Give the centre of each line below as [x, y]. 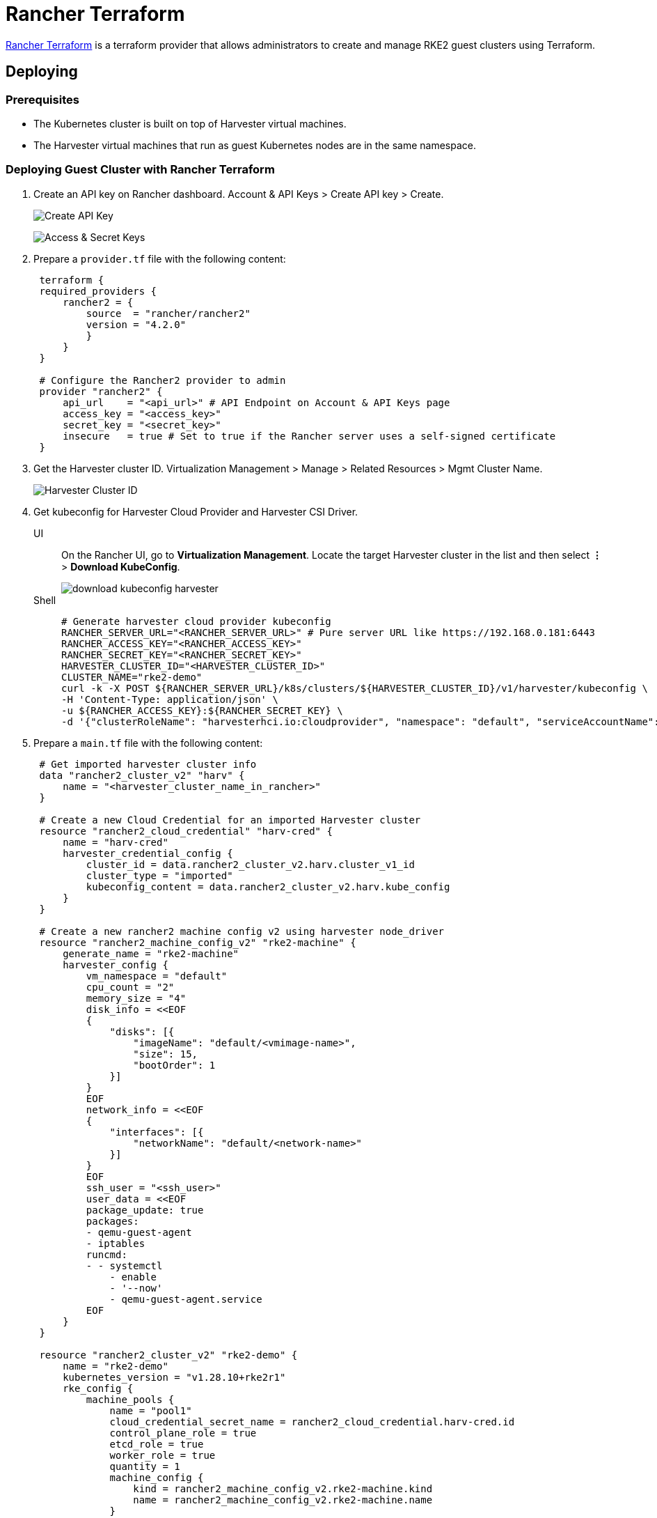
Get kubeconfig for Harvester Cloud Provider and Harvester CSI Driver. [196, 511]
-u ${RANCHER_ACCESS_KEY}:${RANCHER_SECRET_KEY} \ [202, 710]
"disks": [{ [142, 1031]
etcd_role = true [157, 1444]
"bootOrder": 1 [174, 1065]
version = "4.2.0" [136, 324]
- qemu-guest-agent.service [186, 1299]
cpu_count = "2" [130, 987]
